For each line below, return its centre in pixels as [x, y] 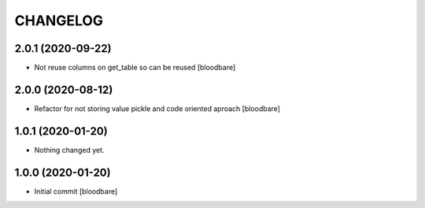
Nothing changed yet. [70, 150]
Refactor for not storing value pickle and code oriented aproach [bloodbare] [157, 108]
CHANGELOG [59, 20]
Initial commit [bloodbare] [76, 191]
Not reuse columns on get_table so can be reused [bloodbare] [135, 68]
